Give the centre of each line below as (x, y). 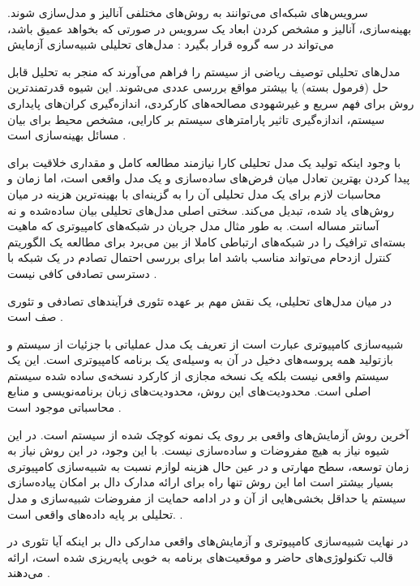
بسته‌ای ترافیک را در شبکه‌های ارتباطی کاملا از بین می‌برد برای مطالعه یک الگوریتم (207, 241)
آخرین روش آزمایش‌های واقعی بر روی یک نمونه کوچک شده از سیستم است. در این (208, 434)
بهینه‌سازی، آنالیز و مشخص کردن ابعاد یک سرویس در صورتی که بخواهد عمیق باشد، (210, 28)
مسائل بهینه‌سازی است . (67, 135)
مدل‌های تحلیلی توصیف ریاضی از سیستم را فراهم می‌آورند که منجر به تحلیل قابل (204, 71)
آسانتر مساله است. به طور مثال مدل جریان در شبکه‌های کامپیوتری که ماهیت (193, 226)
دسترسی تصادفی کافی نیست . (82, 273)
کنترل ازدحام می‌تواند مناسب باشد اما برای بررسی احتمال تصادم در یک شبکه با (199, 257)
